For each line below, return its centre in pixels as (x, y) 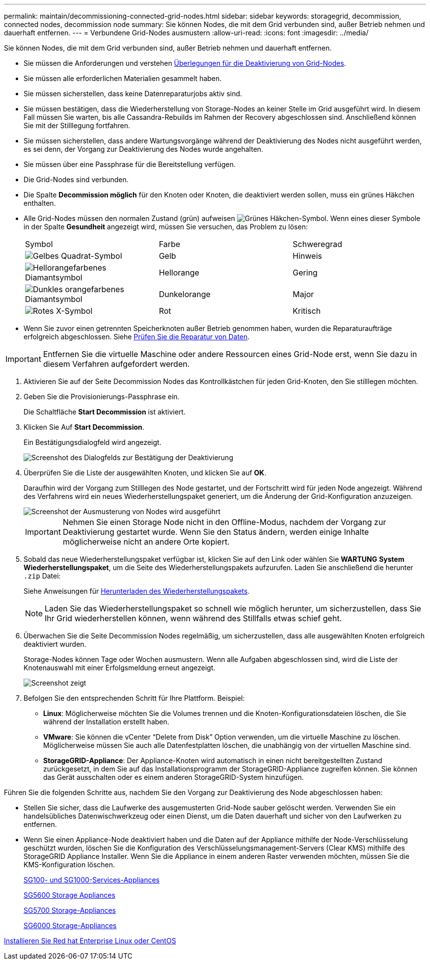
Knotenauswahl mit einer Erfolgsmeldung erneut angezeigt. (120, 668)
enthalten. (40, 203)
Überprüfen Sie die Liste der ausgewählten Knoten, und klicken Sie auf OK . (145, 473)
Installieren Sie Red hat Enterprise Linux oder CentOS (90, 941)
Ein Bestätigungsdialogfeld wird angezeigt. (93, 442)
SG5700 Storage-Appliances (70, 910)
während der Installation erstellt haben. (106, 722)
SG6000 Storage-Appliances (70, 925)
